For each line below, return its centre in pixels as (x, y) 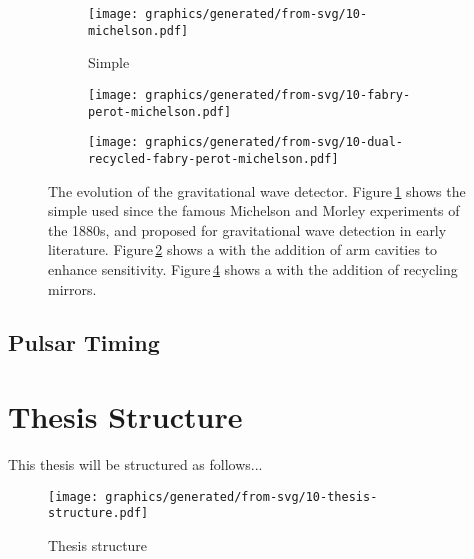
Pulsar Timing (84, 342)
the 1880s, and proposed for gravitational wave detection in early (247, 229)
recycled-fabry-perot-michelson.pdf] (213, 158)
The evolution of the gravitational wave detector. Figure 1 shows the (257, 190)
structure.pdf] (98, 513)
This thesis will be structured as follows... (135, 464)
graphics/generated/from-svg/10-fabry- (278, 94)
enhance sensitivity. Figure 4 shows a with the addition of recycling (253, 268)
